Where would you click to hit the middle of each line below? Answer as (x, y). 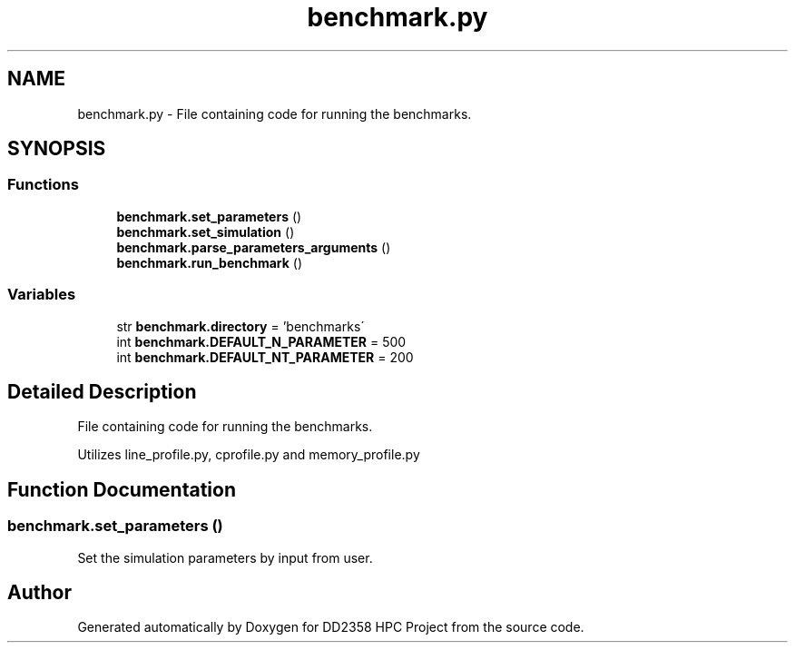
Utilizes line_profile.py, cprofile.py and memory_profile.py (249, 455)
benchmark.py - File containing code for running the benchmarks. (275, 113)
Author (39, 593)
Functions (43, 185)
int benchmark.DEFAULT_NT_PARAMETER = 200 (265, 357)
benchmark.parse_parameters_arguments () (254, 247)
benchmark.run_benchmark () (210, 262)
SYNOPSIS (57, 149)
